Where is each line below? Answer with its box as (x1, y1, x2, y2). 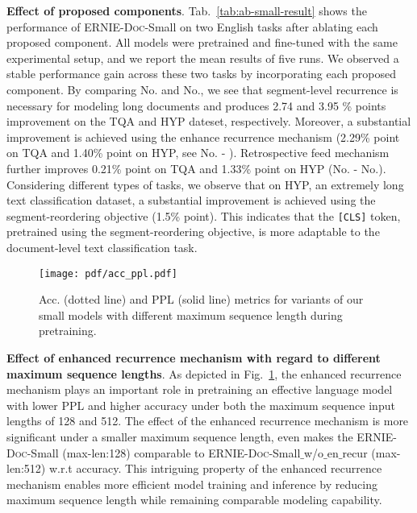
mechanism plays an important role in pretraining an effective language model (6, 381, 393, 398)
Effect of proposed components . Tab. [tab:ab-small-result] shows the (6, 2, 367, 19)
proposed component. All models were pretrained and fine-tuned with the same (6, 34, 398, 51)
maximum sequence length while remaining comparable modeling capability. (6, 491, 382, 508)
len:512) (6, 460, 46, 477)
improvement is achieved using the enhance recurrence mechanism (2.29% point (6, 128, 400, 145)
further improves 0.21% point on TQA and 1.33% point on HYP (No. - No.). (6, 159, 386, 176)
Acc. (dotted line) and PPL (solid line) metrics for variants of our (39, 291, 364, 308)
